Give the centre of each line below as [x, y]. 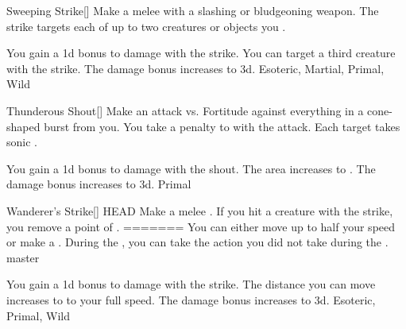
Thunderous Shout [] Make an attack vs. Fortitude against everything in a [185, 110]
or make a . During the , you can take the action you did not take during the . [197, 242]
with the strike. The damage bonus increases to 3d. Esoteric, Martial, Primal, [195, 68]
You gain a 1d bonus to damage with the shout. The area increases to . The [191, 168]
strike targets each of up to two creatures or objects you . [146, 26]
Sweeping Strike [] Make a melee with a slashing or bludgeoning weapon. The [193, 10]
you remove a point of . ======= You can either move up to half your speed [201, 226]
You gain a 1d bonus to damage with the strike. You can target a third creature [201, 53]
